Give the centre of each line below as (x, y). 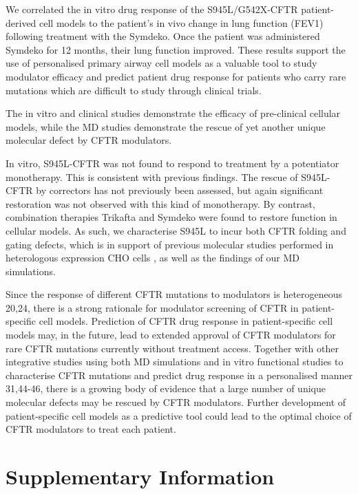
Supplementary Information (140, 476)
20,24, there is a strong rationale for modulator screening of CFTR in (152, 307)
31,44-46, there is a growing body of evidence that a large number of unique (166, 388)
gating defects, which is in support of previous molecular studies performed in (170, 244)
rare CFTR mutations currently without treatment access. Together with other (172, 348)
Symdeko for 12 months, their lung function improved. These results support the (176, 49)
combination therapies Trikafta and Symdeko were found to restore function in (171, 217)
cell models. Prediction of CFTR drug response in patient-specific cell (186, 321)
